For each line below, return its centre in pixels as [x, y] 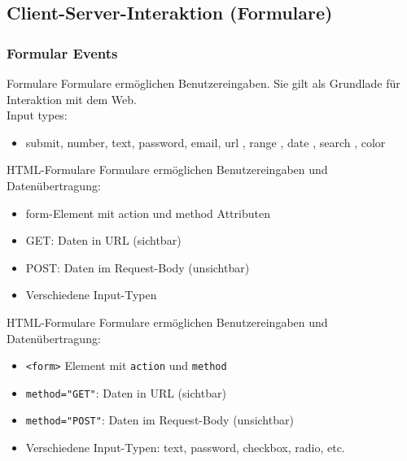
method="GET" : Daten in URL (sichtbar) [126, 392]
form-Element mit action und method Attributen [148, 213]
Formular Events [62, 52]
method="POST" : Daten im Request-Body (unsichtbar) [160, 420]
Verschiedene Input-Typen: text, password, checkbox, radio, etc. [185, 448]
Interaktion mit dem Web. [72, 99]
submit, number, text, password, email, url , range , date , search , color [206, 142]
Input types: [37, 115]
